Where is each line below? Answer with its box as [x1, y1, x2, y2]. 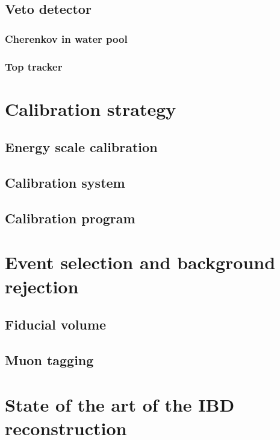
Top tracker [5, 59, 63, 74]
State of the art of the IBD [5, 392, 235, 416]
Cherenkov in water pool [5, 31, 128, 46]
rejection [5, 273, 79, 298]
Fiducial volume [5, 315, 107, 334]
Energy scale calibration [5, 138, 158, 156]
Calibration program [5, 208, 135, 227]
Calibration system [5, 173, 125, 192]
